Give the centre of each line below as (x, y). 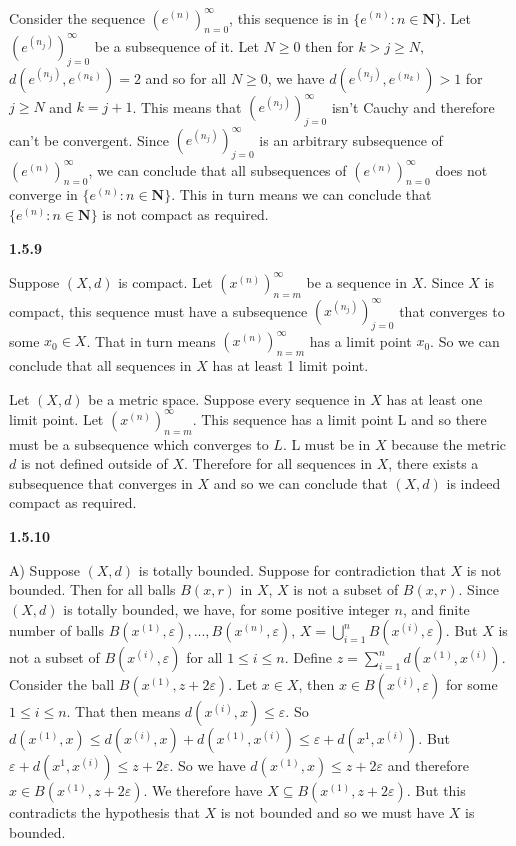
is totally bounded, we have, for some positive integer (226, 608)
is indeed (473, 482)
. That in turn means (151, 340)
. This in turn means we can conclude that (301, 194)
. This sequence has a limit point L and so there (339, 418)
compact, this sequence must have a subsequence (158, 310)
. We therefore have (203, 790)
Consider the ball (62, 684)
